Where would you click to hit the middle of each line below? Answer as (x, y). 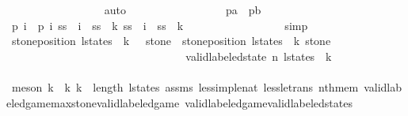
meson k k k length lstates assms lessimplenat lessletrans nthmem (185, 86)
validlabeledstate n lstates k (259, 56)
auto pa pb (183, 9)
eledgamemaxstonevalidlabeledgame (93, 102)
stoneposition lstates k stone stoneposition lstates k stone (171, 41)
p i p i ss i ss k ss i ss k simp (160, 25)
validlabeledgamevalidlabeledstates (269, 102)
